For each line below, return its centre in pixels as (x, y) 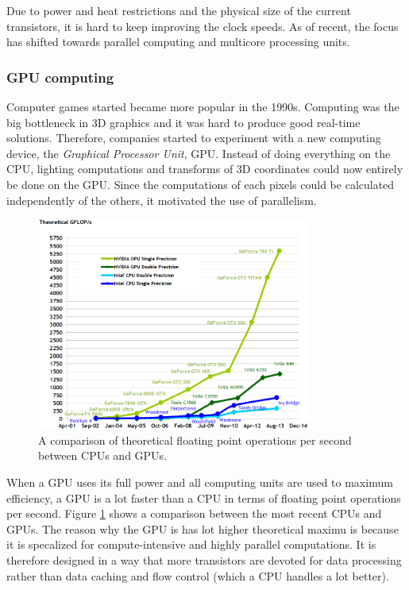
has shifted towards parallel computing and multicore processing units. (178, 42)
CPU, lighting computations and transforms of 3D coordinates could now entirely (205, 169)
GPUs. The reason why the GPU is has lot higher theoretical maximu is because (203, 528)
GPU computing (60, 77)
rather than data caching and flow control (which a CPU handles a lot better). (198, 575)
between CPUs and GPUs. (103, 455)
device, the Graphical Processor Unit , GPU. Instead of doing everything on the (199, 153)
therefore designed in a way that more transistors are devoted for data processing (204, 559)
